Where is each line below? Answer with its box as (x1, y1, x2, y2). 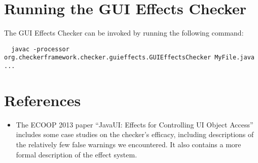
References (4, 89, 81, 110)
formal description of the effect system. (16, 149, 137, 159)
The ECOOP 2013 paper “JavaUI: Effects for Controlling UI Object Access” (16, 119, 253, 129)
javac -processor (11, 45, 69, 53)
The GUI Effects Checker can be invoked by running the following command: (4, 27, 244, 38)
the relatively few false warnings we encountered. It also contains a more (16, 139, 241, 149)
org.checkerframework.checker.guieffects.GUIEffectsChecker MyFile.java (4, 54, 254, 61)
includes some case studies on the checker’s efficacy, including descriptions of (16, 129, 254, 140)
